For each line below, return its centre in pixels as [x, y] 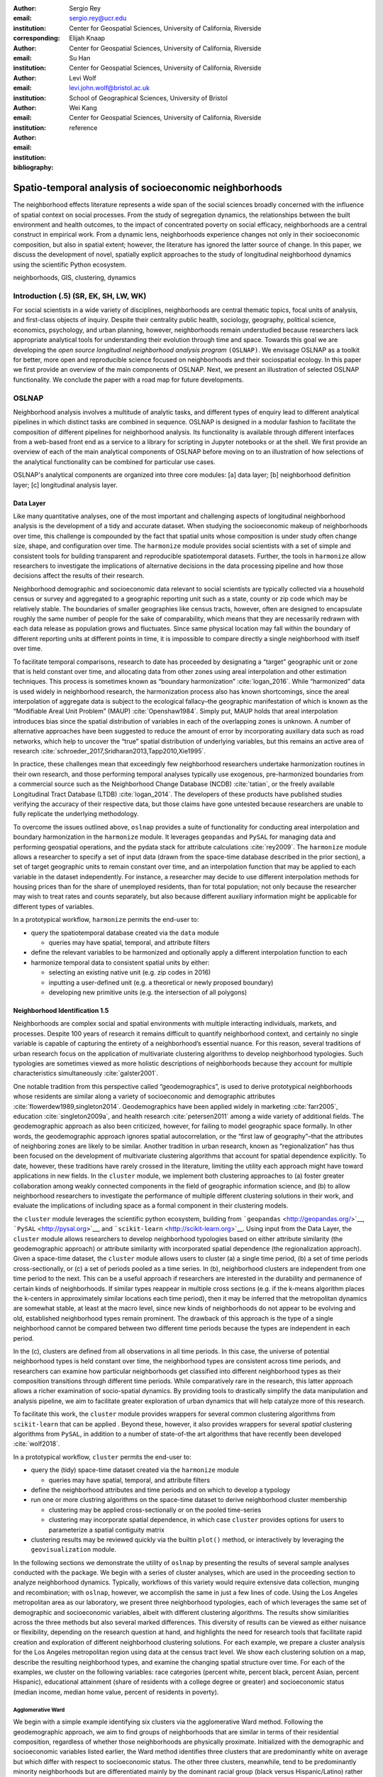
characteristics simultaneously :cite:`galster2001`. [86, 1073]
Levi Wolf [83, 77]
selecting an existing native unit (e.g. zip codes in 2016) [130, 972]
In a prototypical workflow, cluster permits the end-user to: [102, 1456]
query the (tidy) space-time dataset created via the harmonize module [135, 1470]
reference [83, 127]
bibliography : [33, 168]
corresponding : [37, 38]
